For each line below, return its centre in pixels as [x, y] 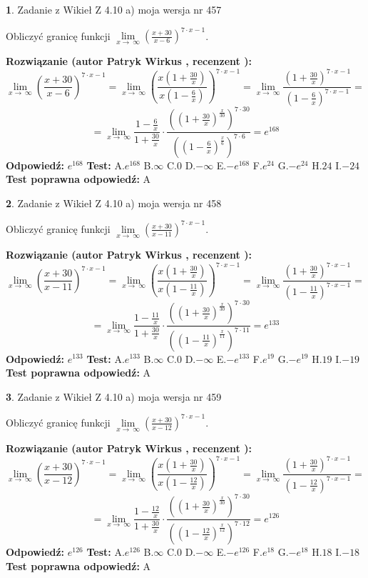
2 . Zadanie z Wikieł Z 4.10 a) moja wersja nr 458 [114, 203]
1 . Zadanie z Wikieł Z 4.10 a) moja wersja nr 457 [114, 9]
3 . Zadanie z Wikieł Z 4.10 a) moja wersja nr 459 [114, 396]
